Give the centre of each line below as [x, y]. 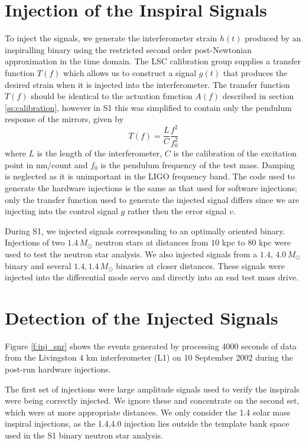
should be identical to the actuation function [112, 96]
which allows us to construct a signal [130, 72]
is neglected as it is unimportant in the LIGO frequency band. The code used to [150, 176]
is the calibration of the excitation [235, 153]
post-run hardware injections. [58, 369]
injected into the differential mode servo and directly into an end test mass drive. [152, 277]
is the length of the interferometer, [100, 153]
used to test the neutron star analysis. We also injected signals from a [131, 253]
